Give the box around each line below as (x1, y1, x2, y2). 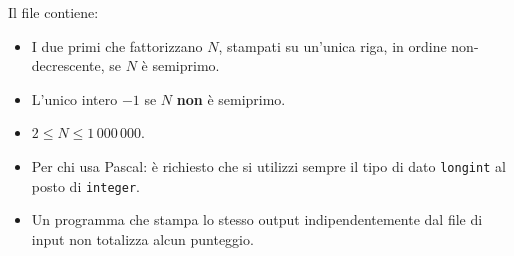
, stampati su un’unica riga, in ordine (218, 35, 447, 56)
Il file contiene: (8, 2, 99, 22)
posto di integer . (31, 175, 140, 196)
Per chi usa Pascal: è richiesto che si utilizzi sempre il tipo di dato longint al (31, 155, 506, 176)
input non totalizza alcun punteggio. (31, 228, 254, 249)
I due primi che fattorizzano (31, 35, 203, 56)
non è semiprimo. (176, 88, 286, 109)
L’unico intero (31, 88, 118, 109)
